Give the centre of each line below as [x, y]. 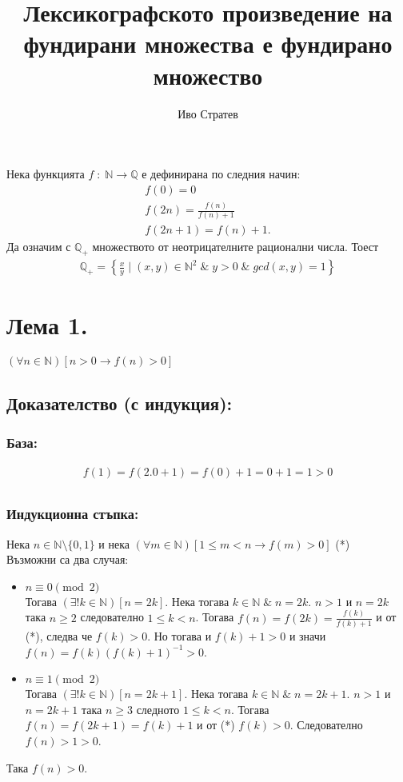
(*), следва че [59, 636]
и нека [114, 543]
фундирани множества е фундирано [208, 44]
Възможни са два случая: [68, 559]
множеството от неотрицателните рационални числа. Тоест [235, 247]
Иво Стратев [208, 113]
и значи [307, 636]
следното [158, 709]
